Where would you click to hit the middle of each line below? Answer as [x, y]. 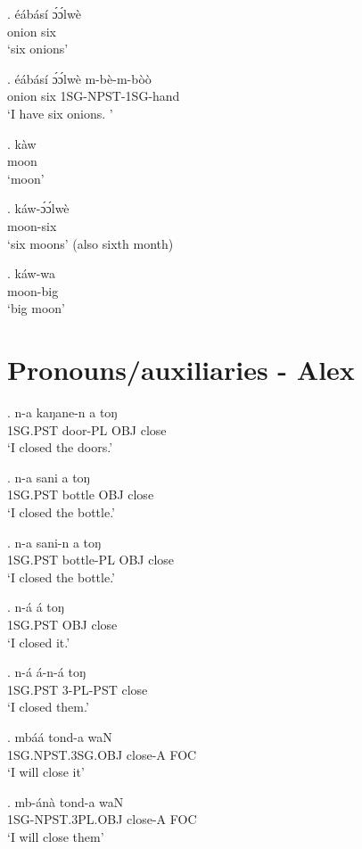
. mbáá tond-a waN [60, 736]
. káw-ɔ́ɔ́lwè [38, 208]
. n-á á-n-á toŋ [46, 672]
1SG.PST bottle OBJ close [81, 495]
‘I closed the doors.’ [60, 447]
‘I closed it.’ [39, 642]
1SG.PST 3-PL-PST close [78, 689]
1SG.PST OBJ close [62, 624]
